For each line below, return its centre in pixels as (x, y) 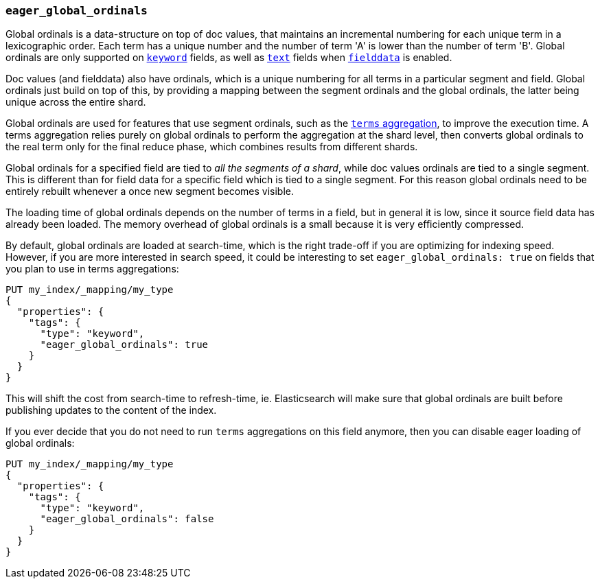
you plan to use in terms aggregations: (92, 269)
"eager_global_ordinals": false (127, 519)
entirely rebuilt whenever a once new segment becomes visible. (150, 191)
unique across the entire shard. (76, 102)
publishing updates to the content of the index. (111, 410)
